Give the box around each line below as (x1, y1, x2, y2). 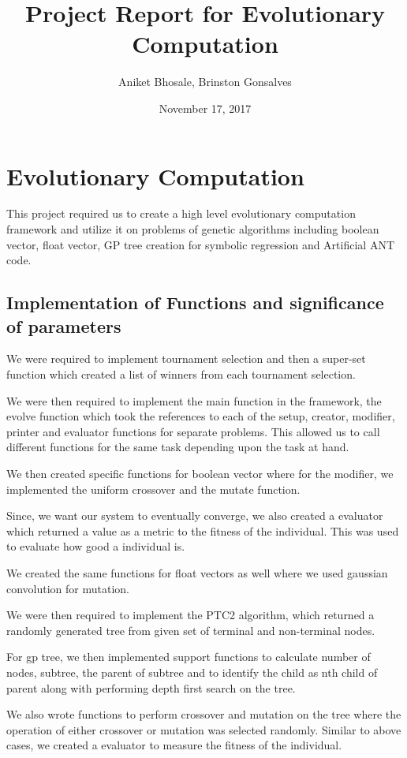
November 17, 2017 (159, 99, 252, 116)
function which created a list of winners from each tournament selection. (6, 366, 356, 382)
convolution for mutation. (6, 580, 130, 596)
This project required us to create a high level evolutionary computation (6, 205, 356, 222)
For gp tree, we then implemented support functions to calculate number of (6, 648, 371, 665)
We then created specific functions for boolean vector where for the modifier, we (6, 465, 394, 481)
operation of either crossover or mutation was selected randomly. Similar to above (6, 721, 401, 737)
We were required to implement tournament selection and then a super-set (6, 350, 366, 367)
